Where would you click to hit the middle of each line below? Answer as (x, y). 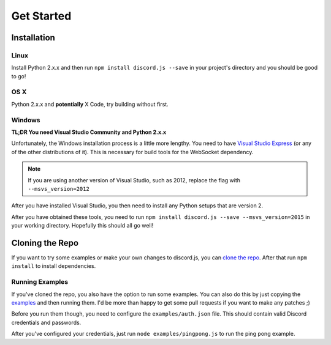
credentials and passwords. (46, 322)
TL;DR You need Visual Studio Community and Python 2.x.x (89, 132)
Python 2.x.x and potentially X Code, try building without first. (90, 104)
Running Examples (40, 282)
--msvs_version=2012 (59, 189)
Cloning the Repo (45, 243)
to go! (19, 76)
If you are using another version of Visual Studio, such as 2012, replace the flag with (134, 180)
